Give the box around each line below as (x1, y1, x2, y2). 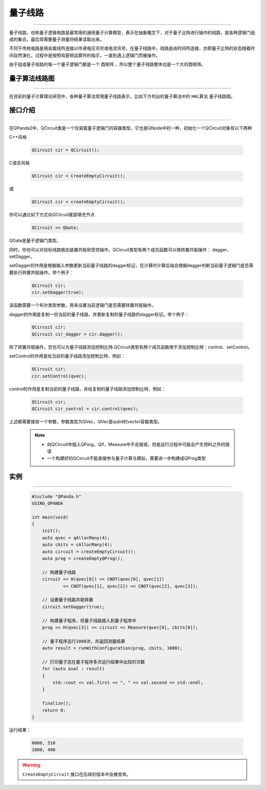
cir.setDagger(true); (32, 290, 84, 295)
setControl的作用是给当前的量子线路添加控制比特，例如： (9, 353, 126, 359)
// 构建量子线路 (42, 569, 76, 575)
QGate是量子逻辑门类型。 (9, 238, 61, 243)
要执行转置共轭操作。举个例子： (9, 269, 74, 275)
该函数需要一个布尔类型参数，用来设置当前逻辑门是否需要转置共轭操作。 (9, 302, 156, 308)
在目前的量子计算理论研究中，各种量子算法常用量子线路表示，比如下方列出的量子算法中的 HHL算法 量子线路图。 (9, 93, 235, 99)
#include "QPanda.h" (32, 493, 81, 499)
